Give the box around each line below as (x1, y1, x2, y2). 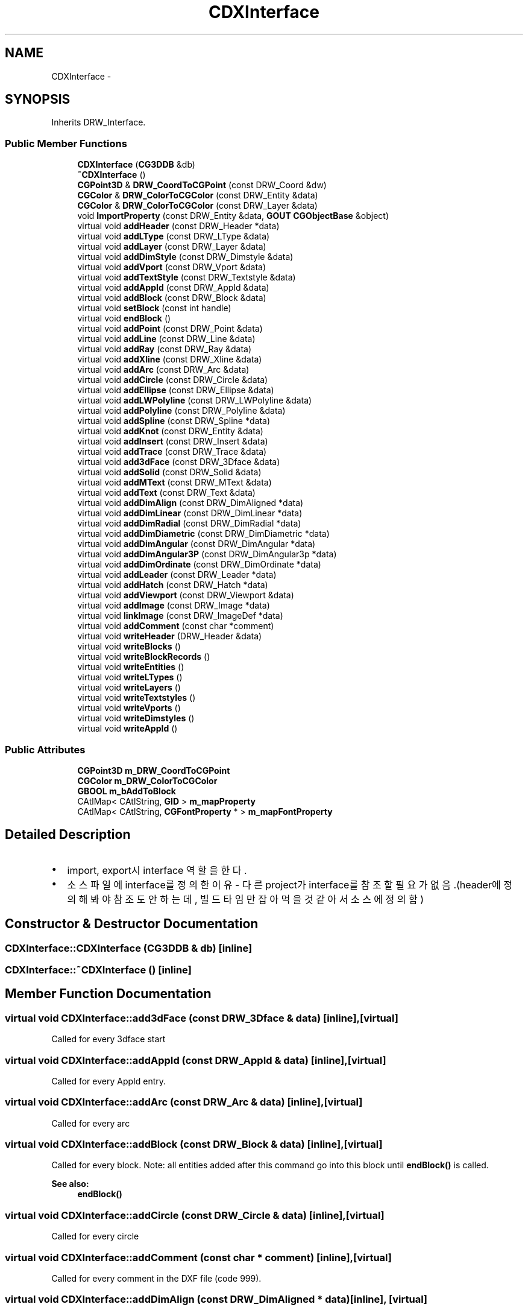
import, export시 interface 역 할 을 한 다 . (67, 864, 247, 876)
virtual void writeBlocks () (77, 641, 181, 652)
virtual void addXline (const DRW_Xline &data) (77, 354, 262, 365)
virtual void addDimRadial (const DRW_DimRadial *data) (77, 518, 301, 529)
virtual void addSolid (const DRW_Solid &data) (77, 467, 262, 478)
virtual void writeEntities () (77, 662, 184, 672)
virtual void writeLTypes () (77, 672, 183, 683)
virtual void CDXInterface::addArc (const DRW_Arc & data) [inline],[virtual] (5, 1096, 363, 1109)
